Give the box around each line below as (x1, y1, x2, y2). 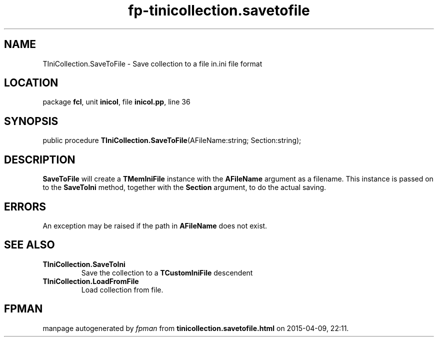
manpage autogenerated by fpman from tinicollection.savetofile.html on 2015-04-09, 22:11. (42, 323, 349, 332)
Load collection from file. (81, 285, 163, 294)
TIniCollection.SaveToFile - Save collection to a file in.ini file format (42, 59, 262, 68)
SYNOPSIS (4, 114, 58, 127)
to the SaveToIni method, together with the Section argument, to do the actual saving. (42, 183, 326, 192)
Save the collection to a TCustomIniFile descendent (81, 268, 253, 277)
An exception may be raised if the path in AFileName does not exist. (42, 221, 267, 230)
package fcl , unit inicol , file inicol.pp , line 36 (42, 97, 190, 106)
